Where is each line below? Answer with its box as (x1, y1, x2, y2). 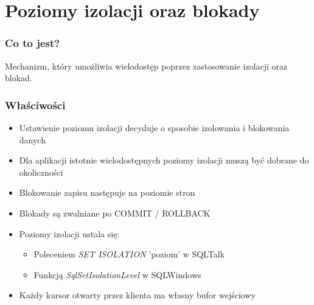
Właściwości (5, 97, 66, 112)
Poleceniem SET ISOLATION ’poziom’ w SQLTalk (33, 248, 225, 260)
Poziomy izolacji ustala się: (19, 227, 120, 240)
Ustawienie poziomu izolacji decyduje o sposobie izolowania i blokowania (19, 121, 290, 134)
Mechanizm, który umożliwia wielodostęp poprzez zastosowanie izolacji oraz (5, 59, 288, 72)
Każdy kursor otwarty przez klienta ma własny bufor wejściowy (19, 289, 256, 301)
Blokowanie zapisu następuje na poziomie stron (19, 186, 195, 199)
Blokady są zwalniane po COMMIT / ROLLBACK (19, 206, 211, 219)
